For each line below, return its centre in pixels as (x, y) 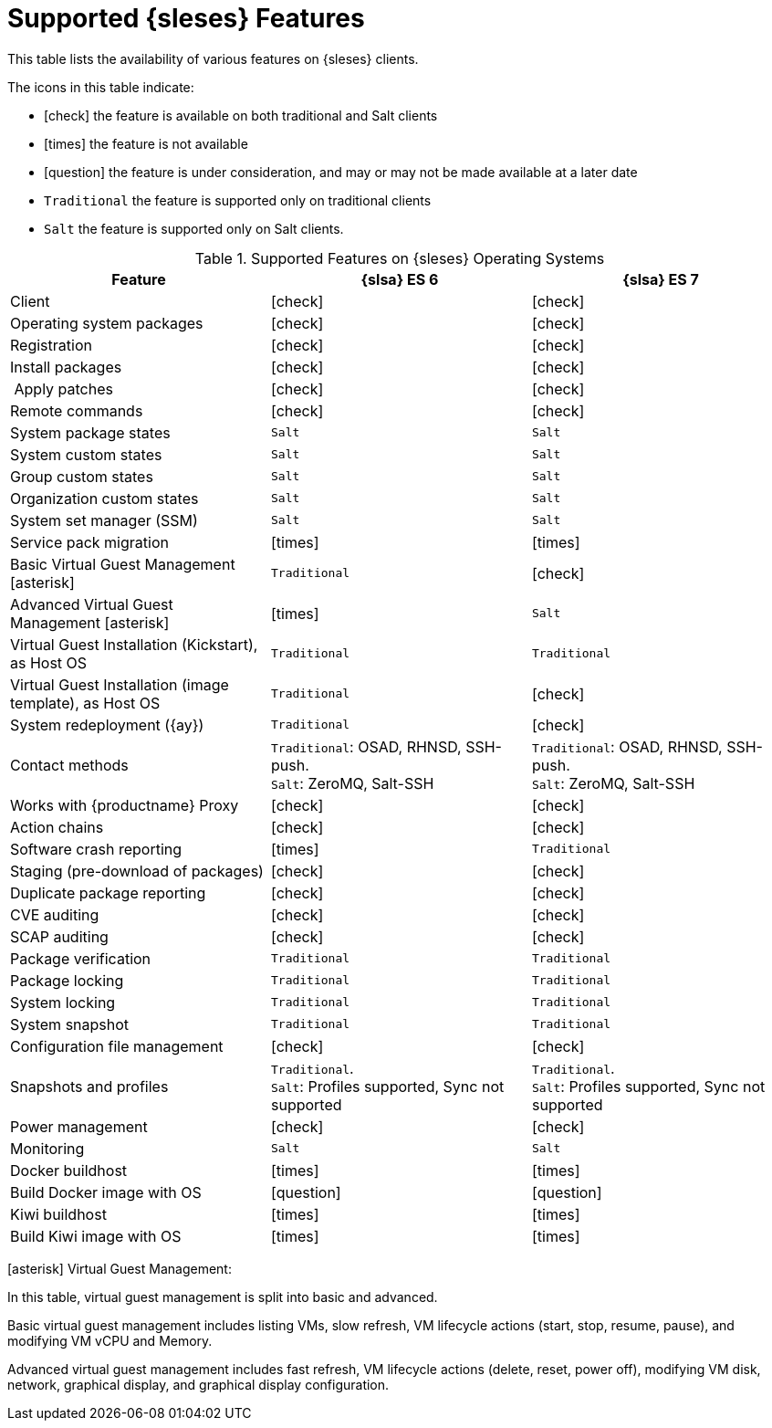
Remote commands (77, 410)
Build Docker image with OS (106, 1192)
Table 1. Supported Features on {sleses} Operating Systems (400, 258)
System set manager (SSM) (104, 520)
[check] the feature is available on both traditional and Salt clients (241, 115)
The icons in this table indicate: (101, 87)
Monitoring (47, 1148)
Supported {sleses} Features (186, 18)
